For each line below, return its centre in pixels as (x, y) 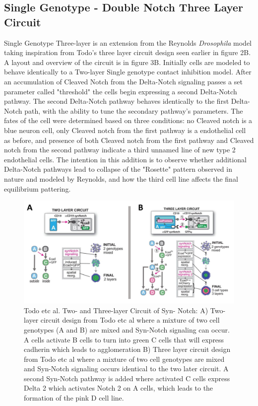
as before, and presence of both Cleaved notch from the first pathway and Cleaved (129, 140)
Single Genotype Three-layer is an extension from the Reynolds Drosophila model (128, 42)
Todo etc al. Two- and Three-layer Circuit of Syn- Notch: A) (116, 310)
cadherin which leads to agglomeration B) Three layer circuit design (127, 349)
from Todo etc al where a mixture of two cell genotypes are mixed (124, 359)
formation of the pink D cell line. (74, 398)
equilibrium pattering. (37, 188)
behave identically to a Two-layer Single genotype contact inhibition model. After (128, 72)
